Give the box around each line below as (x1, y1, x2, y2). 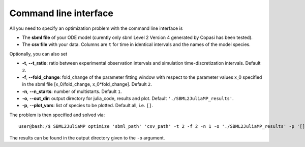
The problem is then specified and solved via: (9, 112, 105, 118)
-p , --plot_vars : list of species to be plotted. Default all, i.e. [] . (22, 103, 154, 109)
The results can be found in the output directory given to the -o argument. (9, 134, 165, 141)
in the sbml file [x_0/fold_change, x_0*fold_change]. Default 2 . (22, 81, 152, 87)
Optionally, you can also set (9, 51, 68, 57)
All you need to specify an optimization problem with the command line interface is (9, 25, 183, 31)
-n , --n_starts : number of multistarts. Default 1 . (22, 88, 122, 94)
